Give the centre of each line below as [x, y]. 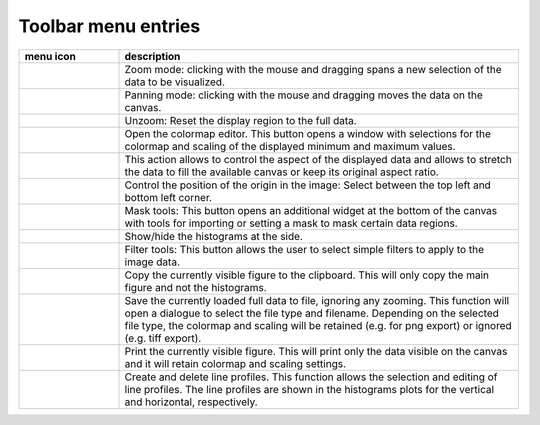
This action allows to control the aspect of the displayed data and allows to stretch [318, 159]
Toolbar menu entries [109, 26]
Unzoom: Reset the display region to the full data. [240, 120]
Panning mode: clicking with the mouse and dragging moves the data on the [304, 95]
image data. [152, 262]
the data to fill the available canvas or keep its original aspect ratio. [281, 172]
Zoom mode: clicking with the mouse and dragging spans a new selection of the [313, 69]
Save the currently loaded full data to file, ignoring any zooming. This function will [317, 300]
